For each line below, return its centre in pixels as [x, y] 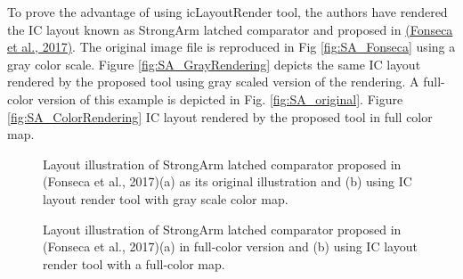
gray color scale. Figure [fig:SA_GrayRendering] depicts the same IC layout [214, 64]
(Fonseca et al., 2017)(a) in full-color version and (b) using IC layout [230, 246]
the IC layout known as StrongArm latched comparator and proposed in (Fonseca [230, 29]
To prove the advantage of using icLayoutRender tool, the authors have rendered [227, 12]
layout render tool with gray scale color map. [166, 198]
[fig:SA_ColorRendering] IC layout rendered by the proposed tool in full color [220, 116]
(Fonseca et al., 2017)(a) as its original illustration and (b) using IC [227, 181]
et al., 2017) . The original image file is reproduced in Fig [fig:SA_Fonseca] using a [231, 47]
